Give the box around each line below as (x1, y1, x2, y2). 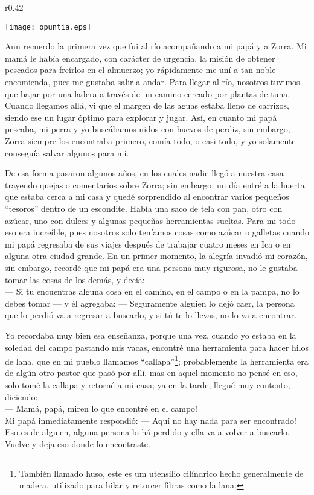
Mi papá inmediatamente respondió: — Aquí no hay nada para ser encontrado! (5, 414, 296, 426)
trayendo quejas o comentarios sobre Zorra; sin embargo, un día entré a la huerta (5, 178, 305, 191)
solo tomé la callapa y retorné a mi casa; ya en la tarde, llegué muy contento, (5, 378, 290, 391)
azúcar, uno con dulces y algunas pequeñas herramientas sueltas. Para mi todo (5, 214, 296, 226)
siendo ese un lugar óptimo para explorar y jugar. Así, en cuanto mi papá (5, 110, 277, 123)
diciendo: (5, 390, 38, 403)
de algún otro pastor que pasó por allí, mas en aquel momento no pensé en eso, (5, 366, 298, 379)
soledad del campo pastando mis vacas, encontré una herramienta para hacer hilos (5, 340, 309, 353)
